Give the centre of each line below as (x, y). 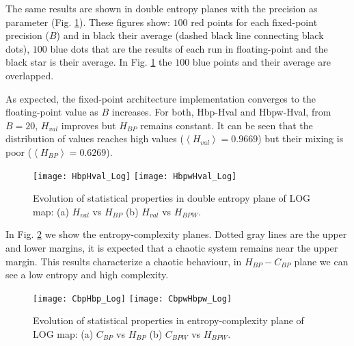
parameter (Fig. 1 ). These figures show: (88, 22)
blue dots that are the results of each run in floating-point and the (189, 48)
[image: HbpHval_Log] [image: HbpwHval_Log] (135, 176)
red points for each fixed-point (254, 22)
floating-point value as (52, 112)
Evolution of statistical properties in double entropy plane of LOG (172, 198)
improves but (88, 125)
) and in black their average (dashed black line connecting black (190, 35)
